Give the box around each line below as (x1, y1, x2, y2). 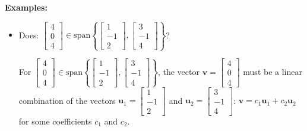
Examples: (5, 1, 48, 13)
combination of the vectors (18, 94, 116, 106)
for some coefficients (18, 114, 92, 127)
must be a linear (243, 65, 302, 77)
